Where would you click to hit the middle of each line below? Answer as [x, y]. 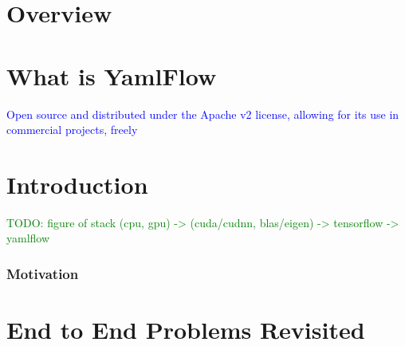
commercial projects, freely [72, 130]
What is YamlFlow [112, 75]
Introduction [77, 184]
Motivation [43, 273]
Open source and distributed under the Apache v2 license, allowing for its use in [203, 114]
